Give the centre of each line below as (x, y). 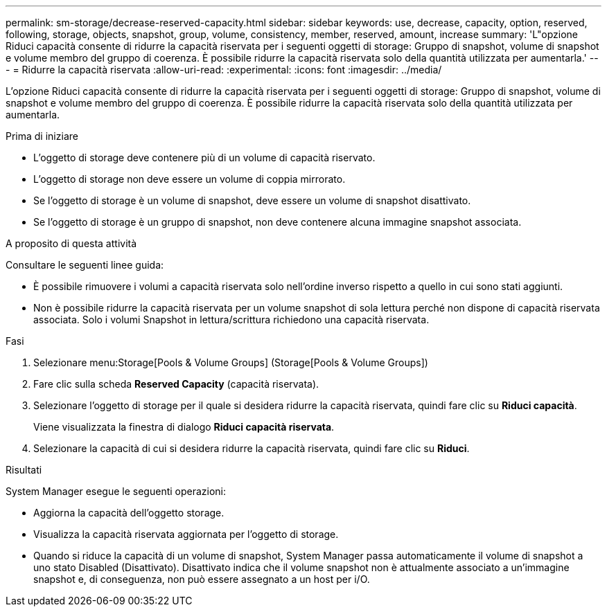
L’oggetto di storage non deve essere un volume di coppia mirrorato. (190, 179)
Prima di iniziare (42, 136)
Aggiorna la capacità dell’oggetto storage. (129, 513)
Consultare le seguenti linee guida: (85, 265)
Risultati (24, 470)
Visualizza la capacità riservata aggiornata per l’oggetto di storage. (186, 534)
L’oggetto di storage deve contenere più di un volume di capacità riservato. (204, 157)
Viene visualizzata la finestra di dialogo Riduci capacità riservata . (184, 427)
